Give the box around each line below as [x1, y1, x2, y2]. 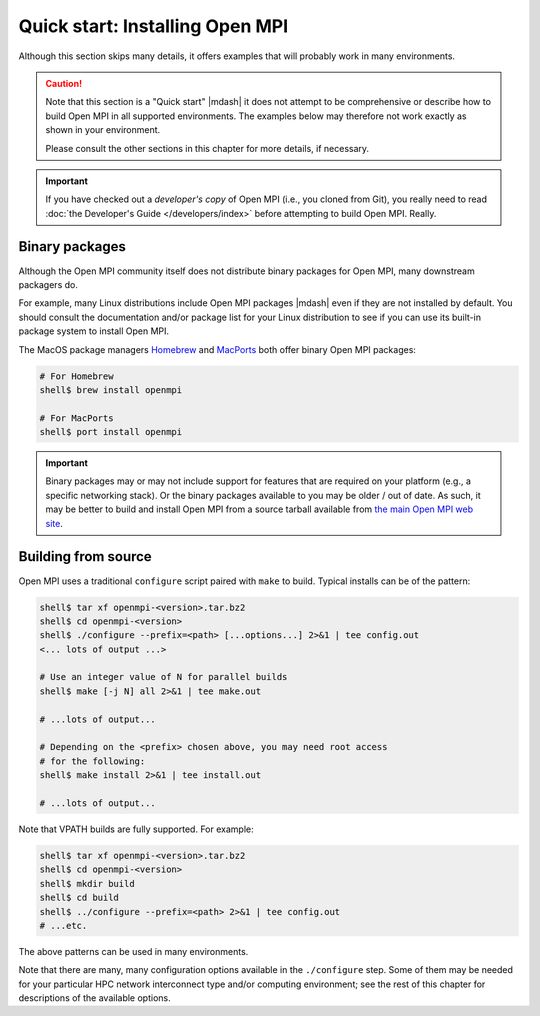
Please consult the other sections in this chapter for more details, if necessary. [45, 142, 370, 154]
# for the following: [39, 755, 146, 767]
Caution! [45, 77, 83, 89]
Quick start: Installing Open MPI [18, 15, 289, 37]
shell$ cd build [39, 892, 120, 904]
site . [45, 517, 64, 529]
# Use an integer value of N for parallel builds [39, 671, 288, 683]
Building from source [18, 548, 152, 565]
